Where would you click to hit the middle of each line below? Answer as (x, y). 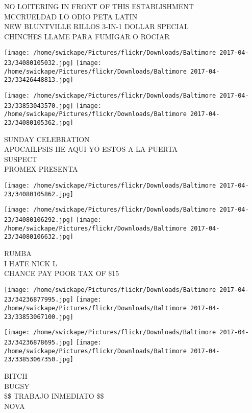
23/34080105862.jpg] (39, 194)
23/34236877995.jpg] (39, 300)
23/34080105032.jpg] (39, 63)
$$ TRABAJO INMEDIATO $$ (54, 396)
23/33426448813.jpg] (39, 80)
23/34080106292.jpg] (39, 220)
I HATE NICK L (31, 263)
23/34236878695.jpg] (39, 342)
